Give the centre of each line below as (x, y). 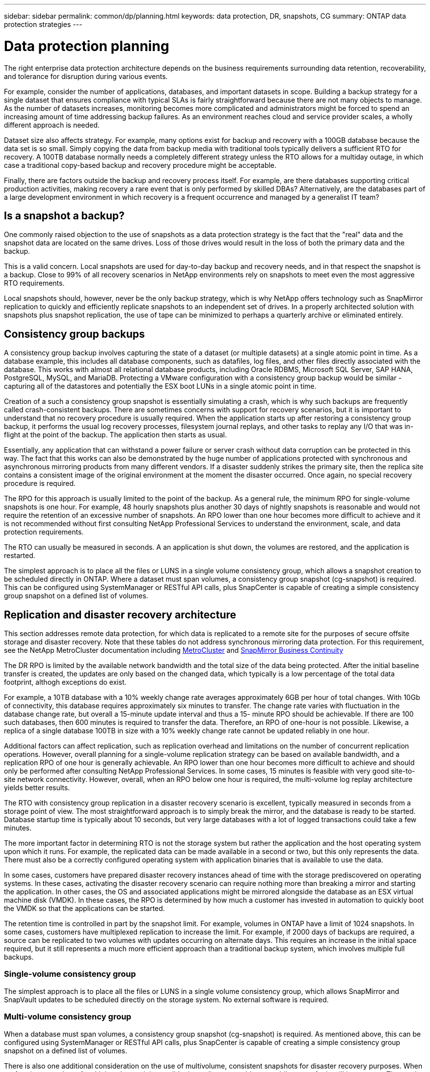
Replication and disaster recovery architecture (120, 615)
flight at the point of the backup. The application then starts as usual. (115, 435)
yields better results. (37, 788)
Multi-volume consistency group (68, 1017)
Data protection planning (87, 46)
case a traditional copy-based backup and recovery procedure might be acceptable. (140, 165)
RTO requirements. (34, 283)
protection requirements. (44, 532)
